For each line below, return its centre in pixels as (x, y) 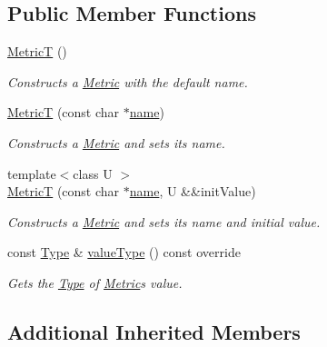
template (32, 173)
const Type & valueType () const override (124, 252)
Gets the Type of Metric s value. (95, 282)
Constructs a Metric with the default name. (128, 81)
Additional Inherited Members (154, 331)
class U (93, 173)
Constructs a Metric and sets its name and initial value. (164, 221)
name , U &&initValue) (193, 191)
